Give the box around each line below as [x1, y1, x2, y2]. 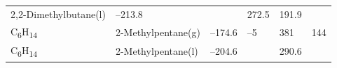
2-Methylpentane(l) [115, 44, 198, 58]
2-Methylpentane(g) [115, 24, 200, 39]
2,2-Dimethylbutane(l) [11, 6, 106, 21]
